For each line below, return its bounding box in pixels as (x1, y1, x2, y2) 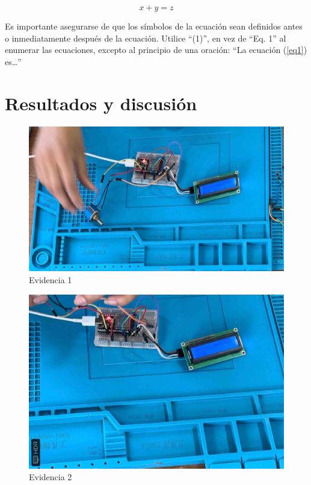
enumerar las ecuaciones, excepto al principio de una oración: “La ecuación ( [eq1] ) (5, 43, 307, 56)
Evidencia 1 (29, 274, 72, 286)
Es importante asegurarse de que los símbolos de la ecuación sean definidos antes (5, 20, 303, 32)
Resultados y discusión (5, 90, 197, 115)
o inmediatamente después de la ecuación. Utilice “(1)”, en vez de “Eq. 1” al (5, 31, 286, 44)
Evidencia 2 (29, 471, 72, 483)
